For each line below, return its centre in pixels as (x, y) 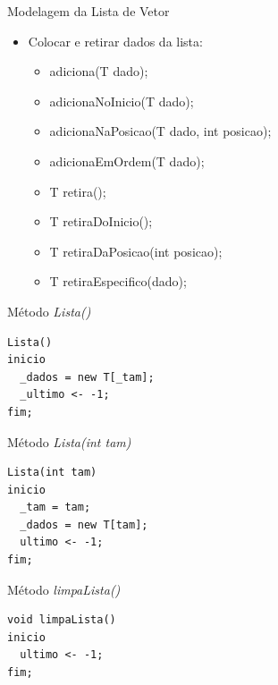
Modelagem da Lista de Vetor (88, 11)
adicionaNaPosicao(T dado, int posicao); (160, 131)
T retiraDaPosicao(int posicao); (136, 251)
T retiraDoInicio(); (101, 221)
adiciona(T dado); (99, 71)
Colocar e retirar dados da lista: (115, 41)
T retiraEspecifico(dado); (118, 281)
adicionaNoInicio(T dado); (122, 101)
